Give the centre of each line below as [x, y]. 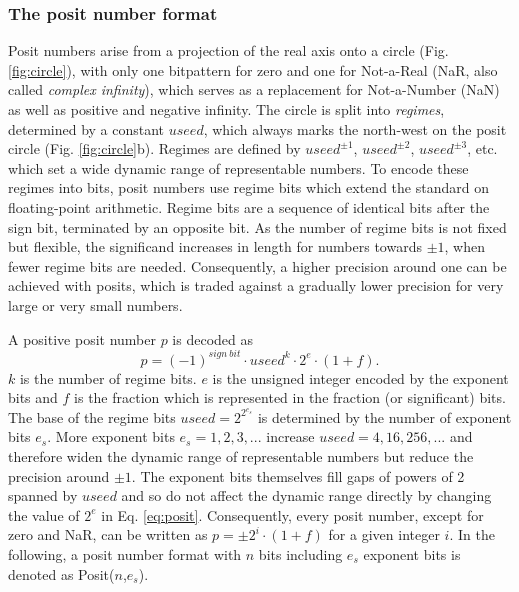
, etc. [482, 148]
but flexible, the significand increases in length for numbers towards [215, 246]
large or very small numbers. [95, 304]
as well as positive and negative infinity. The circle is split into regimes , [226, 109]
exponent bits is [412, 554]
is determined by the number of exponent [384, 416]
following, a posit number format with [125, 554]
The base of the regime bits [92, 416]
